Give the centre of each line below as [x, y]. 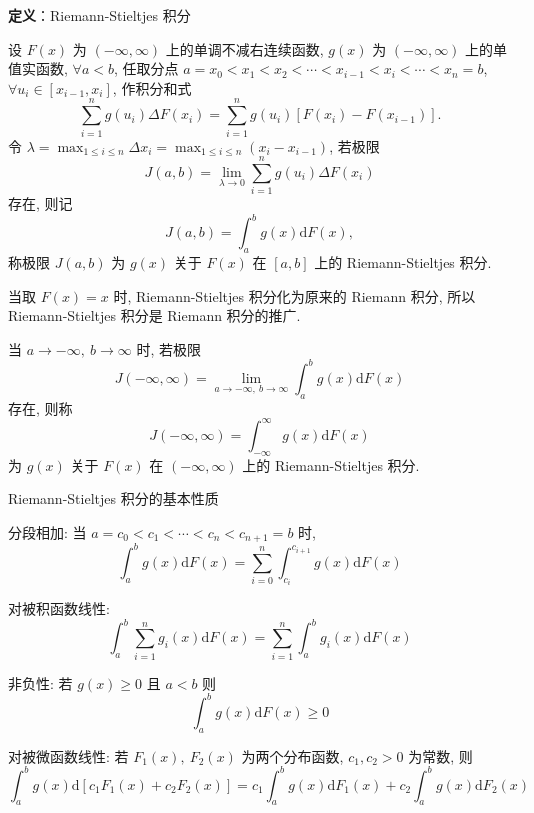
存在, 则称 [40, 407]
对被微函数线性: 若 [68, 755]
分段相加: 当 [47, 531]
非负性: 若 [40, 682]
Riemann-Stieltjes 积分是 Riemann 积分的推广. [154, 315]
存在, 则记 [40, 203]
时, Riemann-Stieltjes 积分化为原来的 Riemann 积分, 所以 [294, 295]
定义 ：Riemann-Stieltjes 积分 [99, 15]
